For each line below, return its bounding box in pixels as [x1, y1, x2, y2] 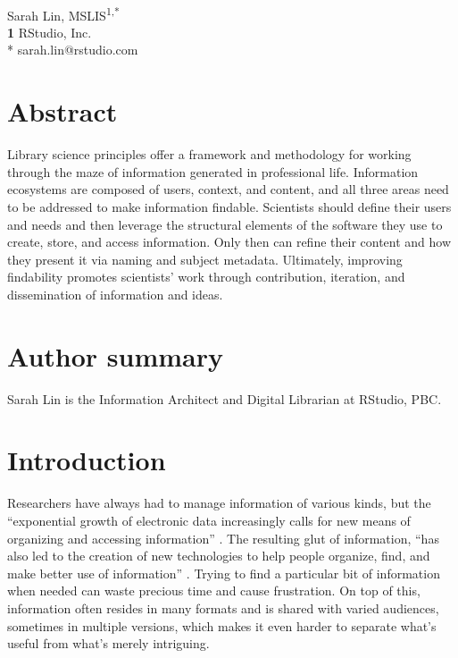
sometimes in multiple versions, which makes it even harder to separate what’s [7, 616, 437, 635]
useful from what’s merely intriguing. [7, 634, 210, 653]
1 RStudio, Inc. [7, 22, 92, 41]
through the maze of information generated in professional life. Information [7, 162, 419, 181]
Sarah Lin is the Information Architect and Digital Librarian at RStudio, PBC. [7, 389, 442, 408]
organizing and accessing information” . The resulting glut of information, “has [7, 528, 439, 547]
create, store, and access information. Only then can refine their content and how [7, 232, 452, 251]
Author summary [7, 337, 224, 374]
